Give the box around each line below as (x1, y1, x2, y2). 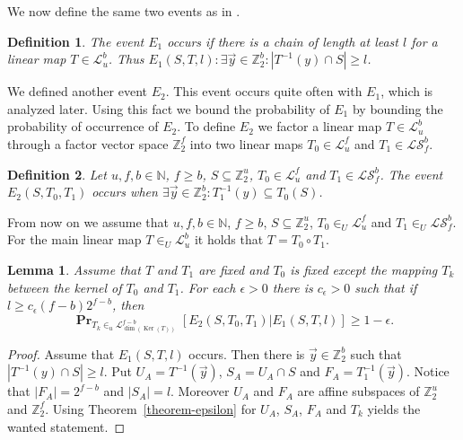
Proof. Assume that (7, 344, 115, 363)
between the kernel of (7, 277, 122, 296)
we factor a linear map (258, 117, 382, 136)
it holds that (194, 230, 264, 249)
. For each (179, 277, 236, 296)
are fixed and (198, 260, 269, 278)
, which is (380, 82, 433, 101)
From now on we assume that (7, 212, 170, 231)
